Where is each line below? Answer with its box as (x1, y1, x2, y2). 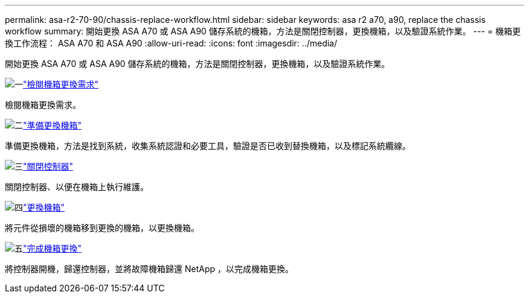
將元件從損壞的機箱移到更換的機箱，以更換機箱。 (5, 223, 199, 233)
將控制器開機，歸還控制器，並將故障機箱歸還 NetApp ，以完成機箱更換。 (5, 264, 293, 274)
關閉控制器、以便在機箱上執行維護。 (5, 182, 149, 192)
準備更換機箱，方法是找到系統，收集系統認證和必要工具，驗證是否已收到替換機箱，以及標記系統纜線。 (5, 141, 411, 151)
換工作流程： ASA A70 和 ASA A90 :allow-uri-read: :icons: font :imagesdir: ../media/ (5, 38, 338, 48)
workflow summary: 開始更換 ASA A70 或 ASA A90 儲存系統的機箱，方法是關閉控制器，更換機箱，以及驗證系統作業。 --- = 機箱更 (5, 26, 521, 36)
